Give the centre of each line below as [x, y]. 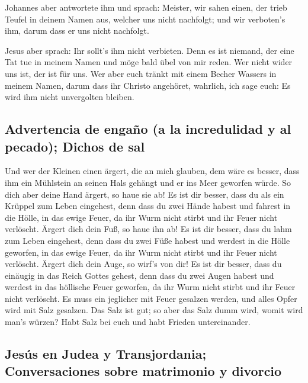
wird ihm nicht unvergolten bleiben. [70, 97]
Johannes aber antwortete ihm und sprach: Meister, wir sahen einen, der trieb [146, 7]
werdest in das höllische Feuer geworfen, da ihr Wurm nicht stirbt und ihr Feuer [150, 287]
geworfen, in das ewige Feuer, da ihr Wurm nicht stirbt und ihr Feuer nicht [141, 252]
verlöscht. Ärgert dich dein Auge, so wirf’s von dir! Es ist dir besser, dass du [143, 264]
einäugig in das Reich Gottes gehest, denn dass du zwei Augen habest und [139, 275]
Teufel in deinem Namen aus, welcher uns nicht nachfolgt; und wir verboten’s [145, 19]
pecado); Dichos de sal [75, 146]
